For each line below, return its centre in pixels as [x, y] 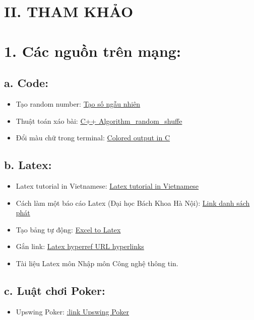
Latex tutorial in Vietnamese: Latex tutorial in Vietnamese [107, 185]
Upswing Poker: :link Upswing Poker [73, 311]
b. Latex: [28, 165]
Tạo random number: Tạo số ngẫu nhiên [78, 103]
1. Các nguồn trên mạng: [92, 51]
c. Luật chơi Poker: [55, 290]
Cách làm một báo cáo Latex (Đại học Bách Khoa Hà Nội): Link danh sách [133, 203]
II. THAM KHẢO [69, 11]
